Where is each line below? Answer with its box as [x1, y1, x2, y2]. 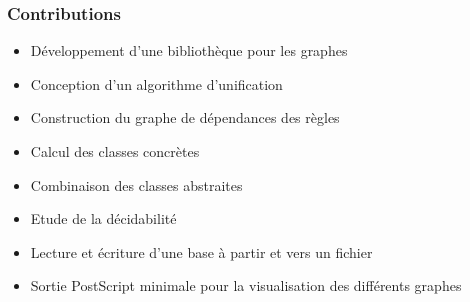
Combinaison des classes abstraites [30, 174, 243, 195]
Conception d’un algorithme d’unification [30, 73, 283, 94]
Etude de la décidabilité [30, 208, 177, 229]
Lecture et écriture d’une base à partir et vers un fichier [30, 241, 373, 262]
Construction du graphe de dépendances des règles [30, 107, 340, 128]
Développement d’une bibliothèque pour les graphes [30, 40, 348, 61]
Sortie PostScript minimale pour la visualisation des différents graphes [30, 275, 462, 296]
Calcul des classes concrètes [30, 141, 200, 161]
